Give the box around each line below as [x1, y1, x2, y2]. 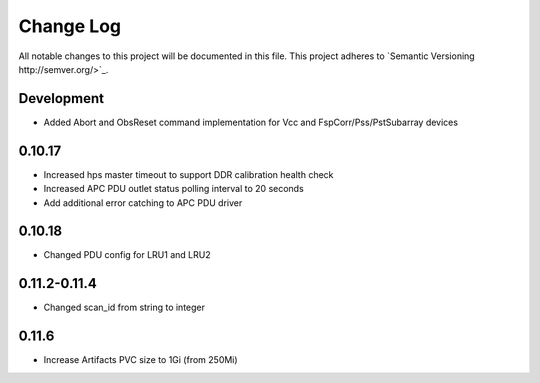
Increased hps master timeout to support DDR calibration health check [43, 168, 334, 180]
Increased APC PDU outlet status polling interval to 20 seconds [43, 183, 304, 195]
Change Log [18, 15, 122, 37]
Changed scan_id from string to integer [43, 301, 205, 314]
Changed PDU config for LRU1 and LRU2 [43, 249, 211, 261]
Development [18, 90, 105, 107]
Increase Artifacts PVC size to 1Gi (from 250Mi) [43, 354, 239, 366]
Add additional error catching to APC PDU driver [43, 196, 243, 209]
